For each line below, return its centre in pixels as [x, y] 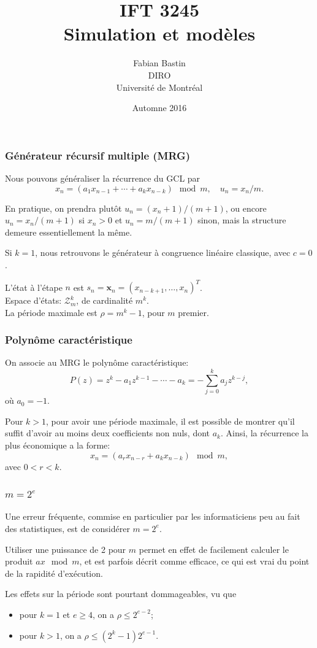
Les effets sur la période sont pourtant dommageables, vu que [121, 594]
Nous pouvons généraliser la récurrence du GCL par [103, 178]
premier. [193, 312]
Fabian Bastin [159, 63]
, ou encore [246, 208]
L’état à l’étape [34, 287]
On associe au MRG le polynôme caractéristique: [97, 362]
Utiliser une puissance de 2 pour [66, 549]
